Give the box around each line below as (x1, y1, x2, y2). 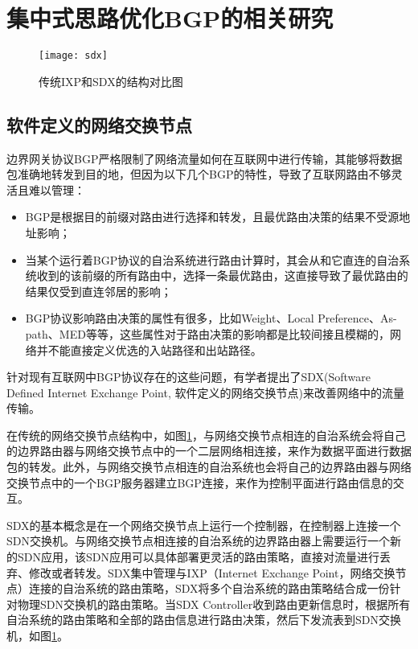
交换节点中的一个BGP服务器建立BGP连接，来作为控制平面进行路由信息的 (6, 474, 393, 491)
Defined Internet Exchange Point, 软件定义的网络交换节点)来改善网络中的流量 (6, 384, 404, 400)
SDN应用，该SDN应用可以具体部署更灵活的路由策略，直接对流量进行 (17, 548, 379, 565)
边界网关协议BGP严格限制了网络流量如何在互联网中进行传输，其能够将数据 (6, 150, 403, 166)
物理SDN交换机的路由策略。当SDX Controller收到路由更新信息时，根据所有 (17, 595, 411, 612)
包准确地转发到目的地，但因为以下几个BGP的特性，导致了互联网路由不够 (6, 166, 391, 183)
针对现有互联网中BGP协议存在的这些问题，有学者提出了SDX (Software (6, 368, 371, 385)
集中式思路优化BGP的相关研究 (6, 2, 334, 35)
